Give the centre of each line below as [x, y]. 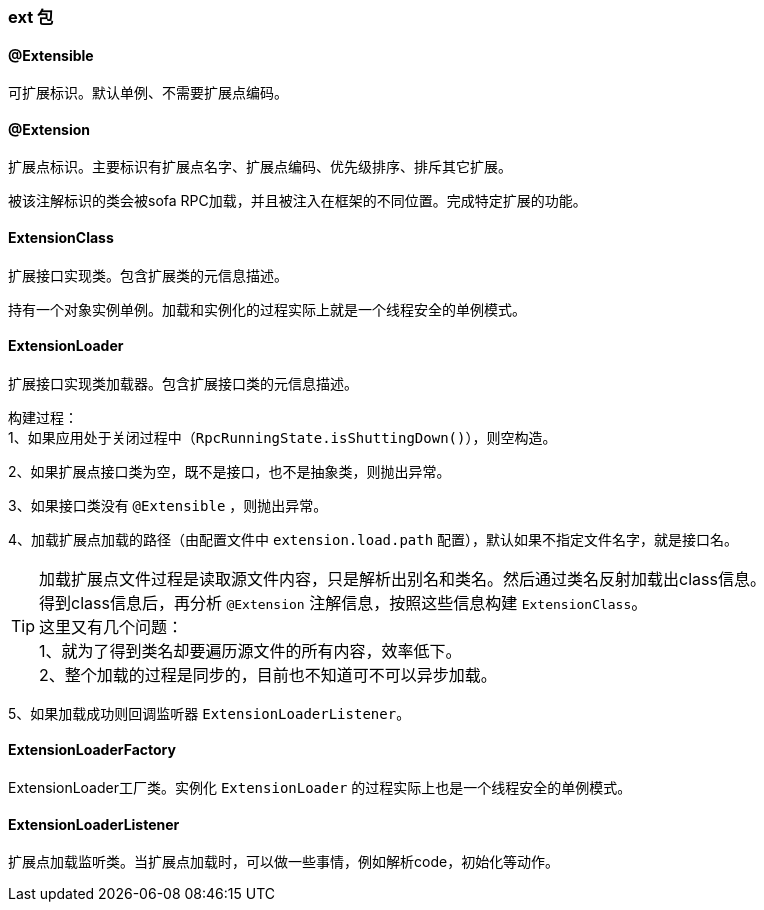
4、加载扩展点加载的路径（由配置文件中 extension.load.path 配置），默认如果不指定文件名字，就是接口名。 [373, 539]
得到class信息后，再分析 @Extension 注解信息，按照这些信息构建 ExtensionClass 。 [343, 602]
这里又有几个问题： [111, 626]
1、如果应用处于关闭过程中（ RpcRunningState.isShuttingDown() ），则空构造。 [282, 437]
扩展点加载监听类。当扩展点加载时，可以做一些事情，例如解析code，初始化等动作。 [284, 862]
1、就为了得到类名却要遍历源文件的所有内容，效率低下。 [250, 650]
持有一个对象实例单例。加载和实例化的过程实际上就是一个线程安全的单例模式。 [267, 309]
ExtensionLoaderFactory [92, 750]
